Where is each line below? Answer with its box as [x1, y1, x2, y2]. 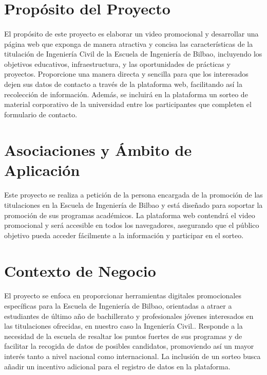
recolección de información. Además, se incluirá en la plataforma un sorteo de [4, 88, 248, 99]
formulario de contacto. [4, 109, 78, 119]
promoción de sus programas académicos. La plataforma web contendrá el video [4, 209, 255, 220]
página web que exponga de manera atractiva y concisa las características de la [4, 38, 253, 49]
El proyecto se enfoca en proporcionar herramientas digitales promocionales [4, 290, 241, 301]
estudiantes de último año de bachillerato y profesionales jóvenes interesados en [4, 310, 254, 321]
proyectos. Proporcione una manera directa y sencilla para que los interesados [4, 68, 249, 79]
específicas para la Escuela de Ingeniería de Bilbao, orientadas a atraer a [4, 300, 232, 311]
